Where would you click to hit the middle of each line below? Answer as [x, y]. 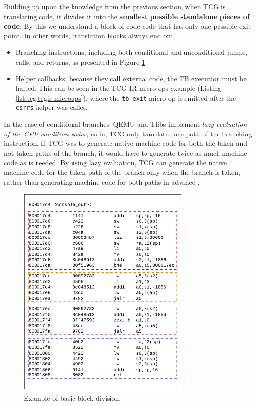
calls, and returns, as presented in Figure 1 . [81, 61]
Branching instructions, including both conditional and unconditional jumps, [131, 52]
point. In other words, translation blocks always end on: [88, 35]
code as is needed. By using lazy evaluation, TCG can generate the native [116, 162]
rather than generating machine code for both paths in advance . [102, 182]
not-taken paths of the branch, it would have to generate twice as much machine [126, 152]
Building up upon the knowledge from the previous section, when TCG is [115, 6]
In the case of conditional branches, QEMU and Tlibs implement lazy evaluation [126, 124]
